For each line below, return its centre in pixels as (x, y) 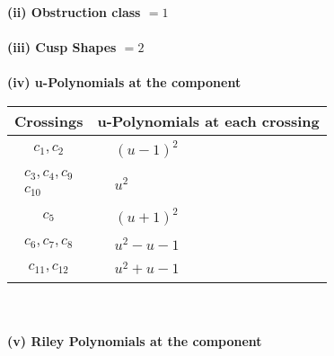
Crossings (49, 120)
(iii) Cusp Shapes (62, 47)
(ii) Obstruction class (74, 12)
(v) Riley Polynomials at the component (135, 340)
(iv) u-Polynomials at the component (124, 82)
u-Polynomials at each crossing (208, 120)
